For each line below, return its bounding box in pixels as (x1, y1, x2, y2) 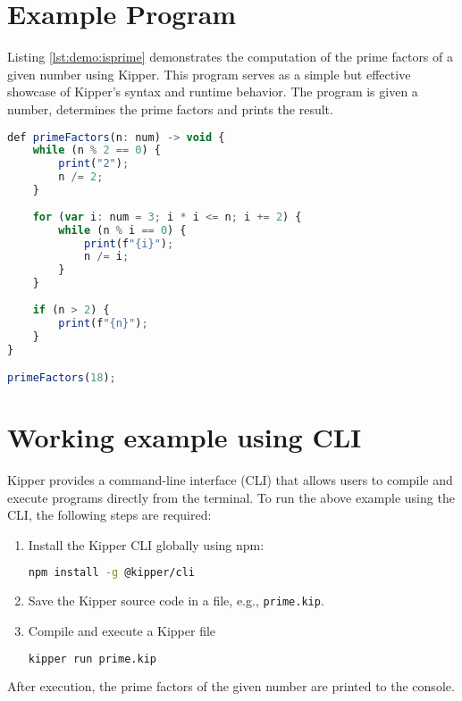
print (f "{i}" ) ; (83, 237, 174, 250)
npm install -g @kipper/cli (28, 566, 195, 580)
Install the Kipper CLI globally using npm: (28, 535, 265, 554)
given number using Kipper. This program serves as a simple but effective (7, 64, 411, 83)
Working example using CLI (7, 419, 362, 455)
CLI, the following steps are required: (7, 505, 212, 524)
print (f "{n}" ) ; (58, 316, 148, 330)
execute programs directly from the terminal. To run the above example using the (7, 488, 455, 506)
